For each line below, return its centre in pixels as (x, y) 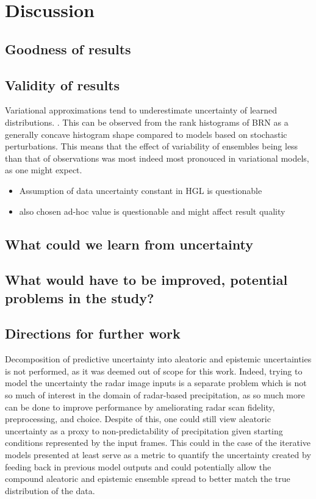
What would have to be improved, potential (146, 280)
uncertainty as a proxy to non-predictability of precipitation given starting (144, 430)
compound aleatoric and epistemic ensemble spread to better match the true (148, 479)
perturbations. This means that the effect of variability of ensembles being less (152, 146)
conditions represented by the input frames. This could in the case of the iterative (158, 443)
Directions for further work (93, 333)
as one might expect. (44, 170)
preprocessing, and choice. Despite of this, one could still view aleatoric (138, 419)
